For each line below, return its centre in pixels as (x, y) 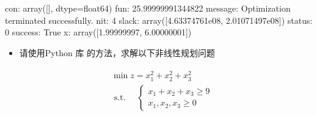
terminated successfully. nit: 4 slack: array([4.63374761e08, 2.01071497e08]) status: (159, 20)
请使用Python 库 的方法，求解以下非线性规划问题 (117, 52)
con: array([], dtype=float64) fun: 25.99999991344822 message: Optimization (148, 8)
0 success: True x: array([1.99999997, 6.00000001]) (98, 32)
